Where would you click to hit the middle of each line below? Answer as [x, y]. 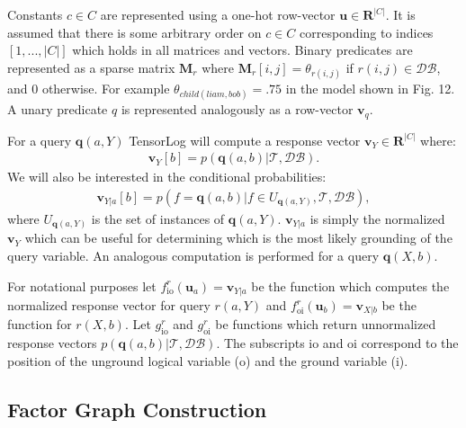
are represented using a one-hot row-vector [218, 14]
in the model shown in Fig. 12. [370, 88]
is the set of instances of [158, 218]
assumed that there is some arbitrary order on [134, 32]
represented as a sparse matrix [91, 67]
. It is [400, 14]
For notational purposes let [82, 285]
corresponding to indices [366, 32]
